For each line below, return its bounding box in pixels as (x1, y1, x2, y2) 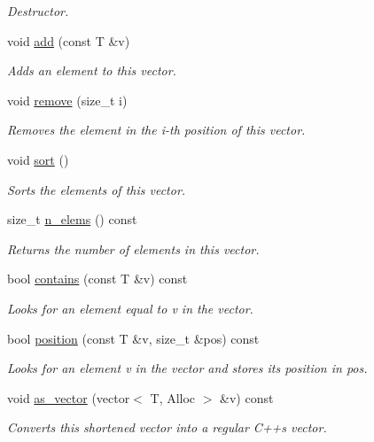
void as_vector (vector (7, 388, 130, 407)
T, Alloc (150, 388, 196, 407)
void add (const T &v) (7, 31, 130, 50)
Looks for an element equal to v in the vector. (7, 299, 253, 317)
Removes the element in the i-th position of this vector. (7, 120, 306, 139)
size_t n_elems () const (7, 210, 137, 229)
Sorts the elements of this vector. (7, 180, 186, 198)
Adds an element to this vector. (7, 61, 176, 80)
